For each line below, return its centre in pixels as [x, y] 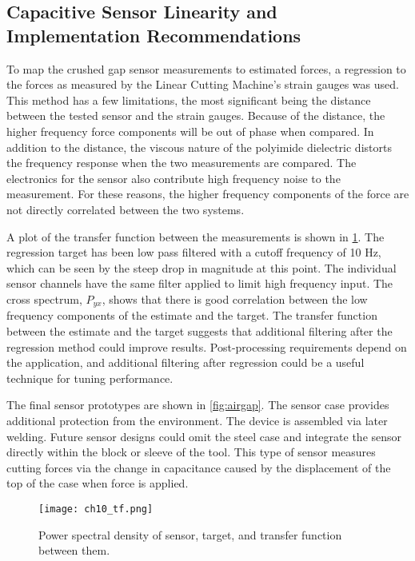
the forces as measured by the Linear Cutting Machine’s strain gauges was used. [203, 84]
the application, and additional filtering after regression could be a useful [186, 362]
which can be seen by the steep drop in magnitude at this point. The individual [202, 267]
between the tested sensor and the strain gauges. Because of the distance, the [196, 115]
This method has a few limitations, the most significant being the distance [189, 99]
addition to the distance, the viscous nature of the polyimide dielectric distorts [199, 147]
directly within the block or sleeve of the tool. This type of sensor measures [191, 452]
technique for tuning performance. [90, 378]
